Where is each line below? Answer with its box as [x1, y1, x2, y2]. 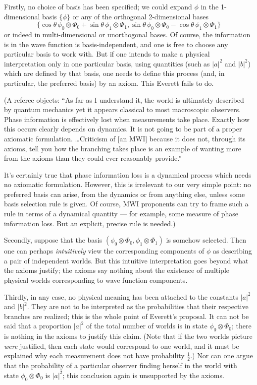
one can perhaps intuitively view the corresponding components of [4, 246, 205, 256]
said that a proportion [4, 321, 71, 331]
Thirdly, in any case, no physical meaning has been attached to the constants [4, 291, 238, 302]
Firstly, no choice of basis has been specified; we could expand [4, 1, 192, 11]
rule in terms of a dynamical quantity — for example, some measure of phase [4, 208, 238, 219]
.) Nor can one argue [190, 350, 253, 361]
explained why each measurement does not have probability [4, 350, 185, 361]
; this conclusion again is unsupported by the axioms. [62, 370, 224, 380]
